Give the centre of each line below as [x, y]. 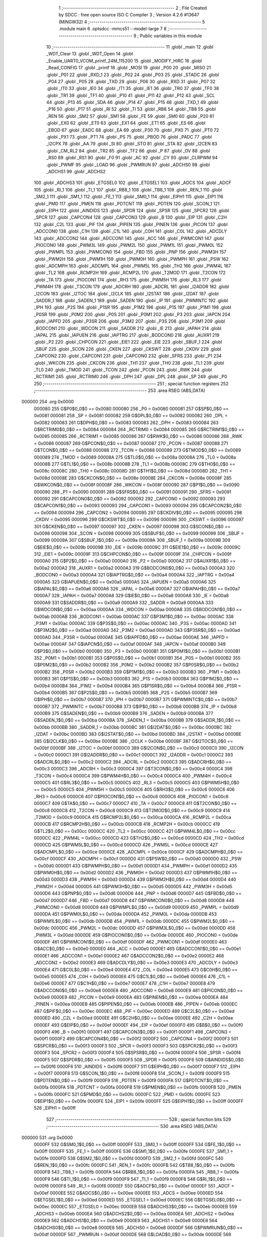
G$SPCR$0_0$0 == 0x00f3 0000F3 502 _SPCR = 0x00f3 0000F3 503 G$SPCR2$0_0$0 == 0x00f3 [135, 1046]
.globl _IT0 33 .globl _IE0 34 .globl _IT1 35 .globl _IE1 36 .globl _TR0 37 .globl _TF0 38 [133, 89]
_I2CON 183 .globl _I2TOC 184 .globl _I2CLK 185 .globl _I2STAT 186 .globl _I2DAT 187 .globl [126, 293]
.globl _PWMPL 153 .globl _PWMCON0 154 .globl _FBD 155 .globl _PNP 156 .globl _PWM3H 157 [130, 252]
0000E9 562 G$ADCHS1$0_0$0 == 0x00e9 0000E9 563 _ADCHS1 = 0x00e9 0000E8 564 [126, 1221]
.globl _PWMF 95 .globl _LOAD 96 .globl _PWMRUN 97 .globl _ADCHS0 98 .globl [128, 165]
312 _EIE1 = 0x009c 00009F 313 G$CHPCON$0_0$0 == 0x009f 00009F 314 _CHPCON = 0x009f [133, 554]
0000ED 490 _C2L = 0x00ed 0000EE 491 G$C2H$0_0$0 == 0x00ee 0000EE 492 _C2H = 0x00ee [133, 1018]
